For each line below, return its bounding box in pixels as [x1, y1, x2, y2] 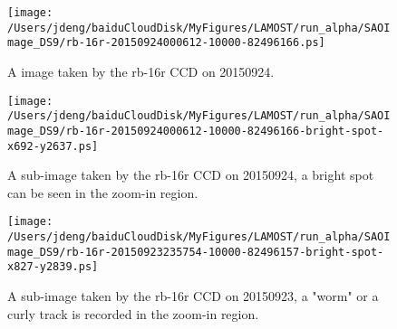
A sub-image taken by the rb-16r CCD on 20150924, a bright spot [7, 165, 374, 184]
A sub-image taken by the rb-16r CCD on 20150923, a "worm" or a [7, 287, 379, 305]
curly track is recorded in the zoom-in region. [7, 304, 259, 323]
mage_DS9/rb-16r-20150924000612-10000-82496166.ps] [7, 36, 325, 50]
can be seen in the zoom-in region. [7, 183, 198, 202]
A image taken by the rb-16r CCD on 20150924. [7, 61, 275, 80]
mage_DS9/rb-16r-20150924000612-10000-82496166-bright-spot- [7, 124, 384, 137]
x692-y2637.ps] [7, 139, 99, 153]
